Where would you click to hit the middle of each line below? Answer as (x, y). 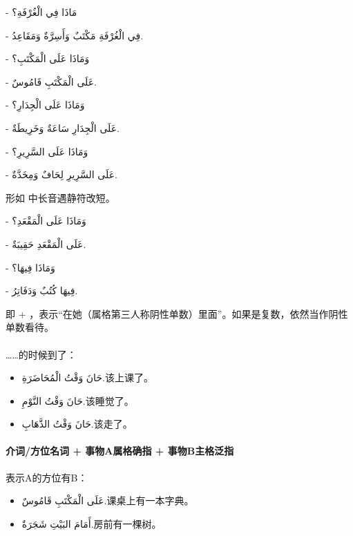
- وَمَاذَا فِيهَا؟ (30, 267)
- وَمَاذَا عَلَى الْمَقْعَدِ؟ (46, 221)
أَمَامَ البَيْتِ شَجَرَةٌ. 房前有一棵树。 (92, 523)
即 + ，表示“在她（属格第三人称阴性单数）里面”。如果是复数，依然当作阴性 (177, 313)
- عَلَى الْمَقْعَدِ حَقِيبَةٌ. (46, 243)
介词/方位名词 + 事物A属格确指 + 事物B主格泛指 (120, 451)
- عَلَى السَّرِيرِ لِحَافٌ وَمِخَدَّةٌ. (61, 174)
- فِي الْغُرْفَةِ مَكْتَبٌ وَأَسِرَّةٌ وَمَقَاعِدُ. (75, 35)
